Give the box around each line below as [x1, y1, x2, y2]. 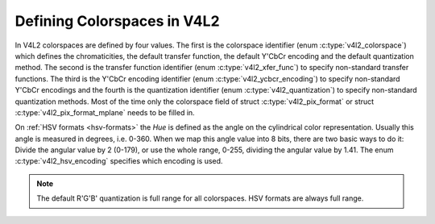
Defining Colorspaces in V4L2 [14, 12, 221, 30]
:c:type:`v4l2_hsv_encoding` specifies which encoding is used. [14, 156, 223, 166]
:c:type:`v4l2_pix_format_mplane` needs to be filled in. [14, 107, 195, 117]
